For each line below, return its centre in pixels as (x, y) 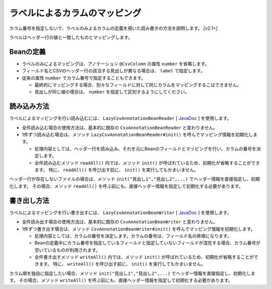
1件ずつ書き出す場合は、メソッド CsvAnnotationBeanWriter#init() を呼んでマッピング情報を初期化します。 (139, 229)
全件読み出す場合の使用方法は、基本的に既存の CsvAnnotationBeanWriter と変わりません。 (120, 222)
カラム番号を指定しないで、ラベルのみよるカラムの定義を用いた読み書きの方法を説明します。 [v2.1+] (113, 28)
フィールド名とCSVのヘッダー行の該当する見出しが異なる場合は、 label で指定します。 (114, 71)
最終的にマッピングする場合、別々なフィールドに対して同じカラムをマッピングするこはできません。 (138, 85)
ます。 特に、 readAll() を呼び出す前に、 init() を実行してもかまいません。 (117, 170)
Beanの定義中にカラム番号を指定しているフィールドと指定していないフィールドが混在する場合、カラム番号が (148, 243)
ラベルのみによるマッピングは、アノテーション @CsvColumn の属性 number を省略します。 (116, 63)
